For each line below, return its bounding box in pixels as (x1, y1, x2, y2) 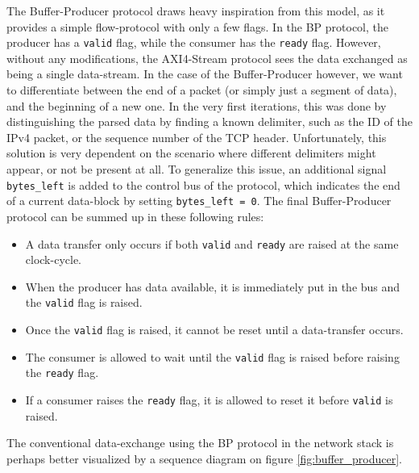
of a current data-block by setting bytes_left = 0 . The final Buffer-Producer (6, 192, 392, 209)
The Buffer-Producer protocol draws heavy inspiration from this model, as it (6, 2, 385, 19)
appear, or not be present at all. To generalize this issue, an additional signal (6, 161, 387, 177)
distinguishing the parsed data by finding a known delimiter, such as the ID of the (6, 113, 413, 130)
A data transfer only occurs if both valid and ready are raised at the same (25, 235, 399, 252)
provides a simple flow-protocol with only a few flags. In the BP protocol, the (6, 18, 389, 35)
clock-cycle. (25, 251, 81, 268)
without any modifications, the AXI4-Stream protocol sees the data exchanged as (6, 49, 408, 66)
